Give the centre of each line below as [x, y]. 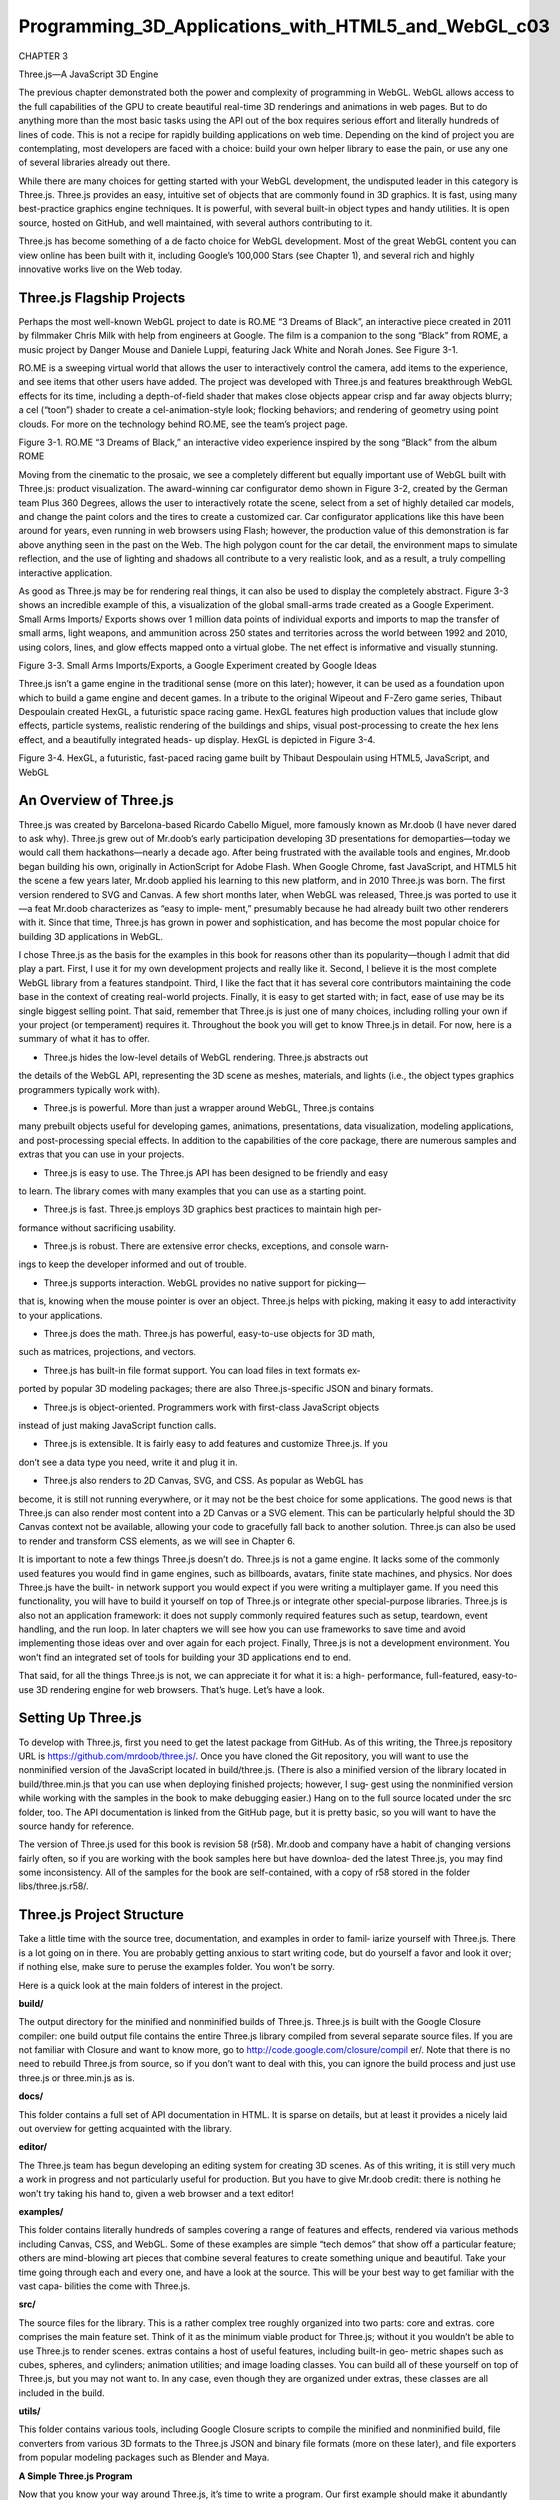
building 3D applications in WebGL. [91, 936]
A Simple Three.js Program [75, 2476]
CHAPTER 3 [43, 56]
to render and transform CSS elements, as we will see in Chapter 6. [156, 1541]
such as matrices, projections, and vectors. [107, 1352]
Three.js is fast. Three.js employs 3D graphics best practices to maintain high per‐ [212, 1209]
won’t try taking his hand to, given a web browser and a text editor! [156, 2193]
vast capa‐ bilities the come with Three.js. [104, 2286]
